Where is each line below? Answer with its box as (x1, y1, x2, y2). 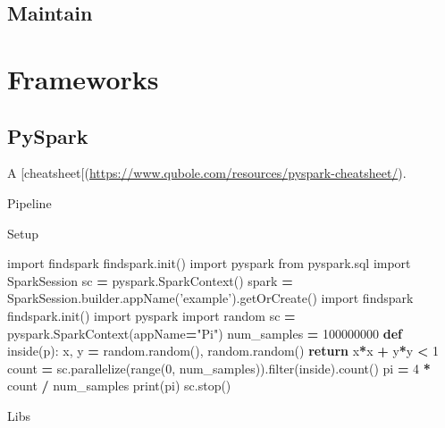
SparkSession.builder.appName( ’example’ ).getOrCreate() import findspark (7, 289, 414, 307)
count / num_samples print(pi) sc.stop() (7, 376, 231, 395)
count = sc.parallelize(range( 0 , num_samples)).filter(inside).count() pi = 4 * (7, 358, 431, 377)
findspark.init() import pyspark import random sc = (7, 306, 296, 324)
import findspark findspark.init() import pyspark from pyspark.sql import (7, 254, 411, 273)
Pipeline (7, 193, 52, 212)
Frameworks (7, 60, 159, 97)
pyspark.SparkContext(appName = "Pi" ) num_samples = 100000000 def (7, 323, 402, 342)
